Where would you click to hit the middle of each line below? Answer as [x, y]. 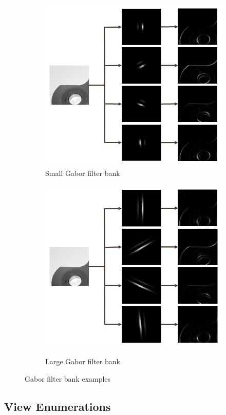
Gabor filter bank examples [68, 378]
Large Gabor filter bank [83, 361]
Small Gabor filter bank [83, 173]
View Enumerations [58, 406]
